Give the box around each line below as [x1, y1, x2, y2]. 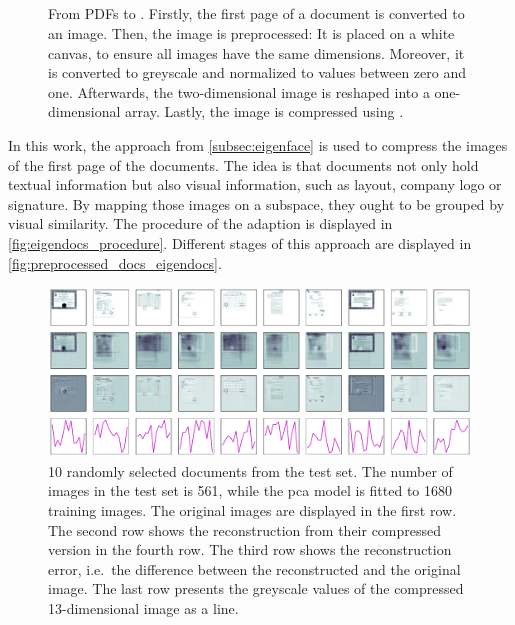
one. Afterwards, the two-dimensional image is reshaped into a [48, 81, 430, 102]
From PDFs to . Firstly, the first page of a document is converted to [48, 3, 465, 24]
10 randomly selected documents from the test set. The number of [48, 460, 453, 481]
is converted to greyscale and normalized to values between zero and [48, 62, 466, 83]
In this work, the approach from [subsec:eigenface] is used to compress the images [8, 134, 508, 155]
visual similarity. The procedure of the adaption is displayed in [8, 213, 393, 234]
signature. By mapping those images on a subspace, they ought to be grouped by [8, 193, 505, 214]
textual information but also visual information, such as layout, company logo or [8, 174, 502, 195]
